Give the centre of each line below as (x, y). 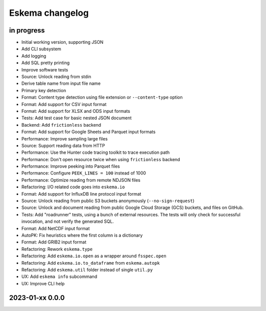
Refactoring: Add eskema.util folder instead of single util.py (87, 270)
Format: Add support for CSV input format (64, 104)
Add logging (34, 56)
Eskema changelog (49, 13)
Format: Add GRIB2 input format (54, 242)
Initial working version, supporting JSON (62, 42)
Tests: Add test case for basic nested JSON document (77, 118)
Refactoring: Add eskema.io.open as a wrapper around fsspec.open (94, 256)
